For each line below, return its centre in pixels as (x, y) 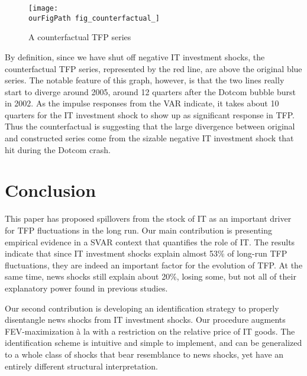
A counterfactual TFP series (80, 37)
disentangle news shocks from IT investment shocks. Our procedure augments (145, 320)
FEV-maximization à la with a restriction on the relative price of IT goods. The (150, 331)
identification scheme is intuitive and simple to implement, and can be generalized (153, 343)
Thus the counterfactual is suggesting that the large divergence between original (150, 126)
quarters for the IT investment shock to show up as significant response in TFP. (150, 114)
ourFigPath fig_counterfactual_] (94, 18)
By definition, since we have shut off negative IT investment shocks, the (135, 56)
